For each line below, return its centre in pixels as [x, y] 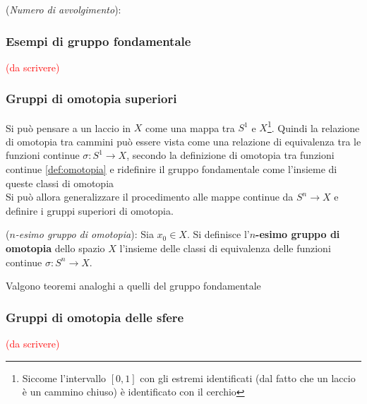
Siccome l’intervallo [64, 378]
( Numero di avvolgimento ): [64, 9]
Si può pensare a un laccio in [68, 127]
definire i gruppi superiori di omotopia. [90, 210]
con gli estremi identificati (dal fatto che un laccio [248, 378]
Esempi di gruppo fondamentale [98, 41]
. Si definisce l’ [218, 234]
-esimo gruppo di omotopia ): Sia [84, 234]
